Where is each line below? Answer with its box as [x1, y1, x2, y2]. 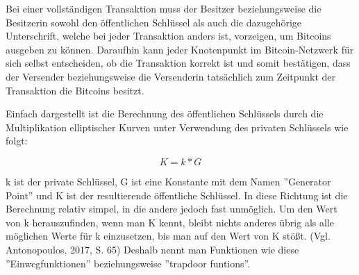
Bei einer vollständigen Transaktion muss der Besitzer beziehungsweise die [6, 1, 322, 15]
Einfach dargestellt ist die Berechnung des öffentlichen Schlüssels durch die [6, 106, 324, 121]
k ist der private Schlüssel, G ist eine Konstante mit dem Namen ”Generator [6, 174, 331, 188]
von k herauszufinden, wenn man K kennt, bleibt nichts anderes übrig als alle [6, 215, 334, 229]
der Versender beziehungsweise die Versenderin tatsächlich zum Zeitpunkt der [6, 69, 336, 83]
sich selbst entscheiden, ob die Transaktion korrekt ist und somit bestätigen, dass [6, 56, 351, 70]
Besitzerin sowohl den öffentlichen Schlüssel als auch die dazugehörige [6, 15, 302, 29]
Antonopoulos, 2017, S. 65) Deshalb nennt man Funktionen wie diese [6, 242, 299, 256]
